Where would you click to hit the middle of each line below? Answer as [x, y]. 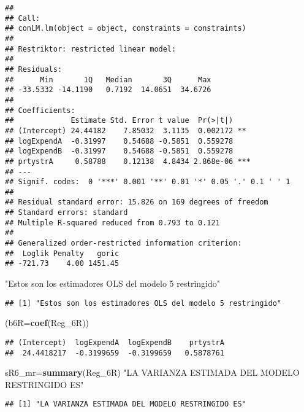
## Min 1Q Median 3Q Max [108, 80]
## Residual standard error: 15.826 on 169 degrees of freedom [137, 202]
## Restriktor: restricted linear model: [91, 49]
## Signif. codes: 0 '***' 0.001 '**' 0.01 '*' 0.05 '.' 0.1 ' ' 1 [148, 182]
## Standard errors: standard [66, 213]
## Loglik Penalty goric [62, 253]
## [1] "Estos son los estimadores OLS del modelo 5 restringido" [143, 303]
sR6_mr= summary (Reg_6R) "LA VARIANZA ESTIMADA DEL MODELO [152, 372]
